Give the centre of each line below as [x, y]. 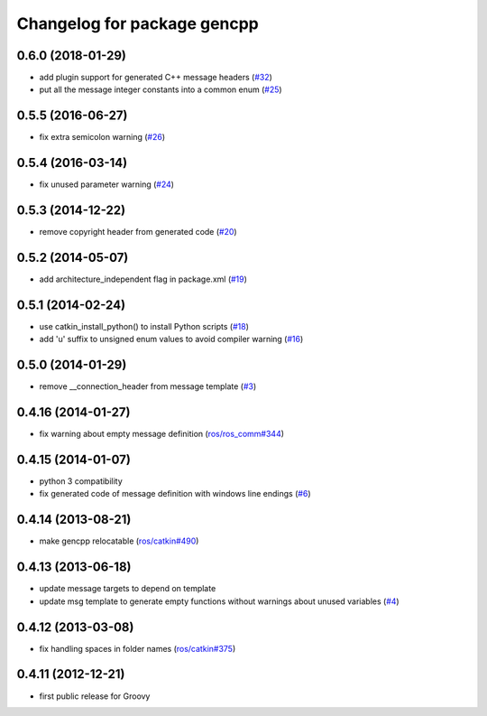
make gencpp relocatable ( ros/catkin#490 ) [119, 541]
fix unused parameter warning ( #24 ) [107, 184]
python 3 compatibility [81, 481]
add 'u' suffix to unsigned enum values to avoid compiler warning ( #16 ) [171, 339]
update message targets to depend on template [128, 589]
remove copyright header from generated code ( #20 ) [138, 232]
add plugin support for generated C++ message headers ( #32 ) [156, 78]
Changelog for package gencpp [138, 23]
